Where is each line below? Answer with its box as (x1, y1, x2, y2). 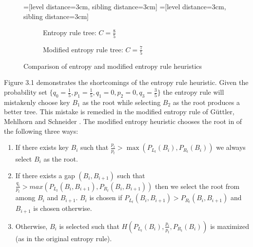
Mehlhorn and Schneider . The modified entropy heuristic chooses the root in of (4, 116, 242, 126)
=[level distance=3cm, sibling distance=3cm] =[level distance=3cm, (23, 1, 226, 11)
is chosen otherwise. (33, 203, 92, 213)
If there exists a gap (15, 170, 75, 180)
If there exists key (15, 142, 69, 152)
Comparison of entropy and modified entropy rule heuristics (23, 61, 202, 71)
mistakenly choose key (4, 97, 70, 107)
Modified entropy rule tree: (43, 44, 123, 54)
